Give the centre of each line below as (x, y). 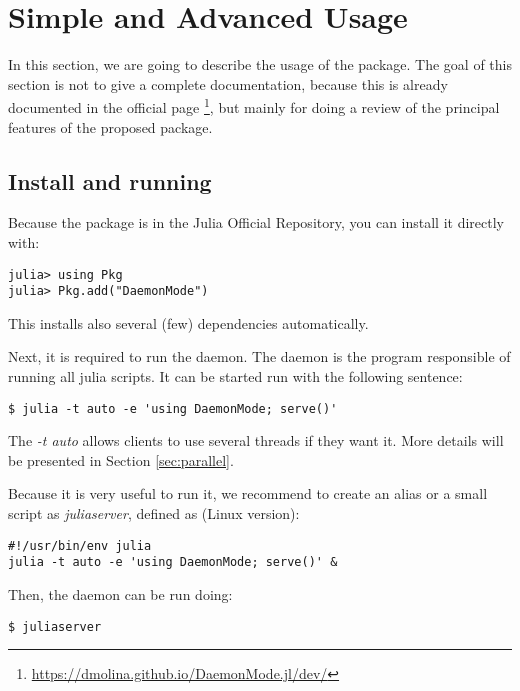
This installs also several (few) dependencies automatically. (188, 322)
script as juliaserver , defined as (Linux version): (154, 513)
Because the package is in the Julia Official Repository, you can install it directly (256, 222)
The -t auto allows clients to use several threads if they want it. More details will (256, 440)
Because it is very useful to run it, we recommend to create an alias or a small (248, 493)
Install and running (110, 180)
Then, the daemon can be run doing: (120, 593)
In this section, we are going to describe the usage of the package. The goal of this (260, 64)
